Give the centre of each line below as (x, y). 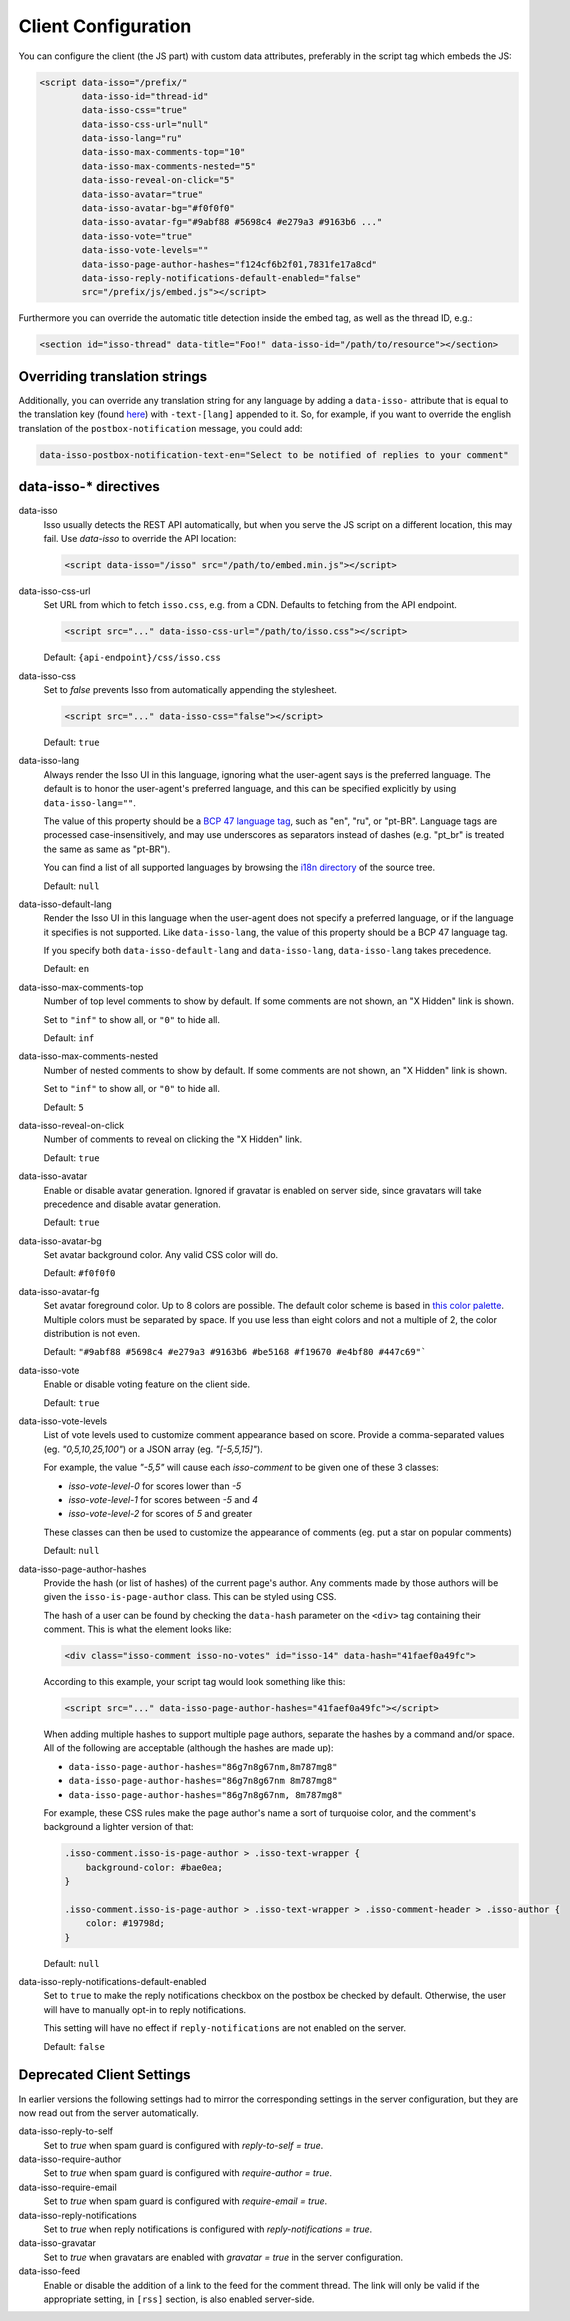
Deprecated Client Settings (104, 2075)
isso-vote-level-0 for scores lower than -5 (155, 1486)
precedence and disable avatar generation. (132, 1204)
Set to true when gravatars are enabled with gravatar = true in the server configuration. (223, 2257)
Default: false (74, 2046)
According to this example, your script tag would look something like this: (194, 1682)
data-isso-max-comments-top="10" (163, 152)
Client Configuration (105, 26)
